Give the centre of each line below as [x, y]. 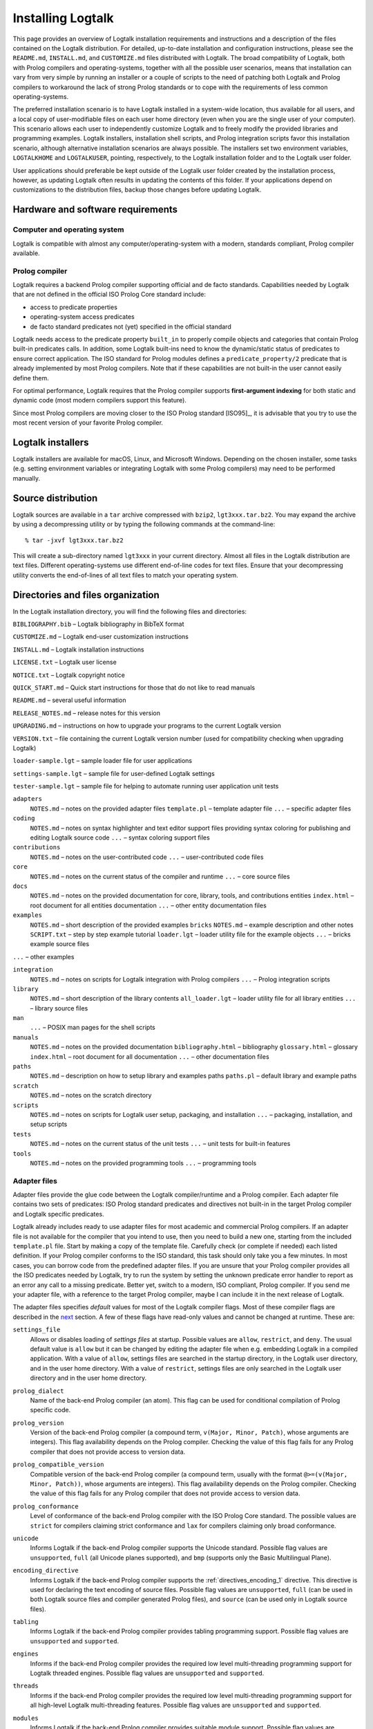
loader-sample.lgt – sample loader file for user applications [103, 761]
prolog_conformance [46, 1506]
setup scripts [49, 1125]
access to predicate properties [74, 307]
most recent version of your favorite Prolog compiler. [88, 423]
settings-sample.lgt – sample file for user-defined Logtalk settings [114, 773]
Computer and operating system [68, 230]
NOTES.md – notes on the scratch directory [91, 1095]
